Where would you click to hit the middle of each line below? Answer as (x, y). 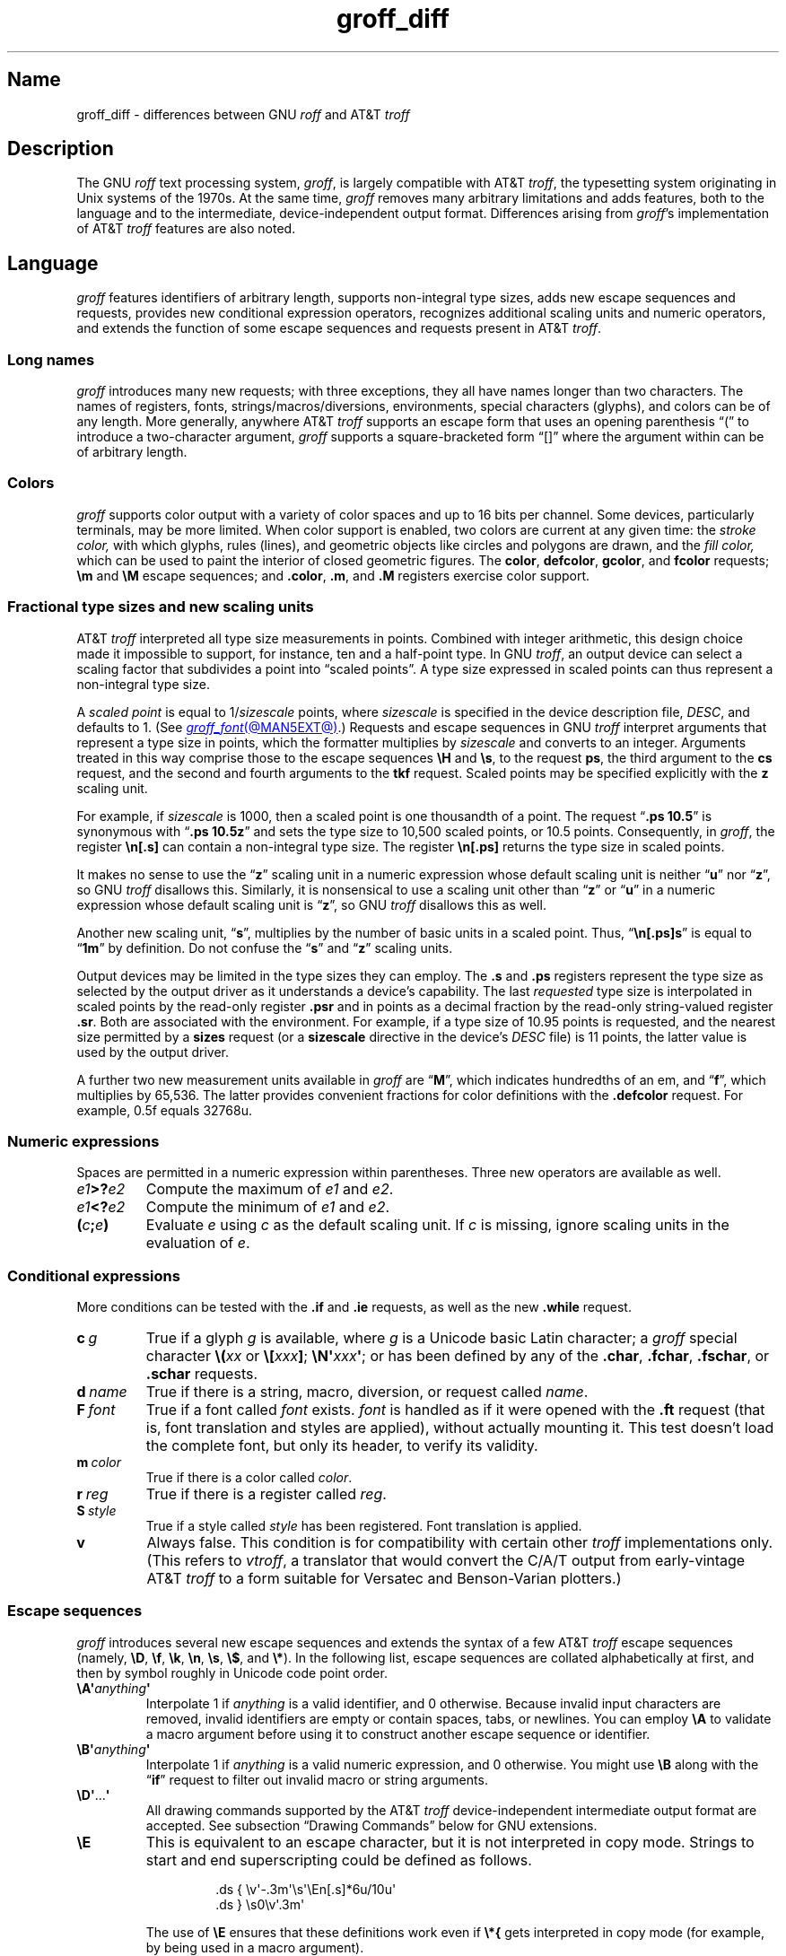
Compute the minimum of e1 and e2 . (267, 1207)
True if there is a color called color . (249, 1478)
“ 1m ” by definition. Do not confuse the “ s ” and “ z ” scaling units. (265, 947)
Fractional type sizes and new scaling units (161, 607)
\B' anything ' (114, 1749)
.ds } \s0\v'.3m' (260, 1904)
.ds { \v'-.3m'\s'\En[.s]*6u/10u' (306, 1889)
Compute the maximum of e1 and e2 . (270, 1189)
